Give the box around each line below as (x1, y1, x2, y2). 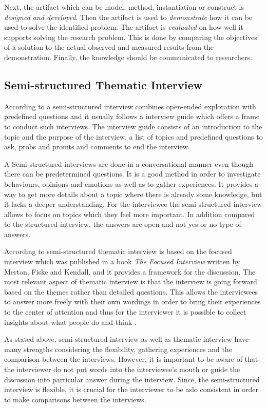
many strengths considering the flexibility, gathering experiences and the (4, 343, 232, 354)
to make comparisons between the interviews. (4, 394, 146, 404)
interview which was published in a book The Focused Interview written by (4, 256, 240, 267)
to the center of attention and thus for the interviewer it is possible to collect (4, 306, 246, 317)
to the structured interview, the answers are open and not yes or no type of (4, 219, 241, 229)
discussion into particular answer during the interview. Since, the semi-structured (4, 374, 260, 384)
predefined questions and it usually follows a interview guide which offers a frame (4, 111, 260, 122)
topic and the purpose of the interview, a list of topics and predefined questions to (4, 131, 263, 142)
